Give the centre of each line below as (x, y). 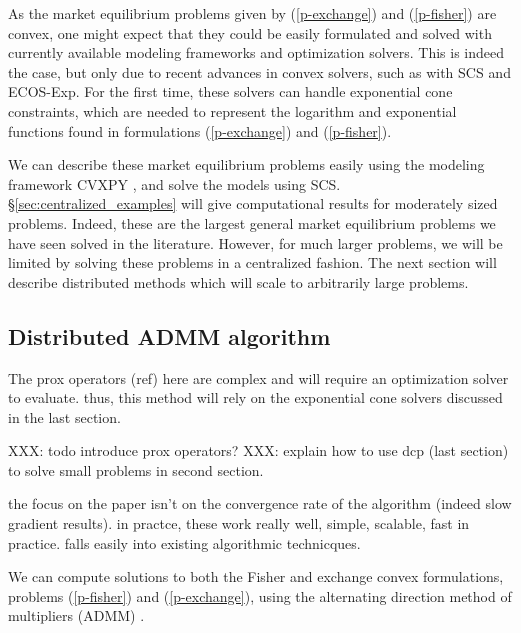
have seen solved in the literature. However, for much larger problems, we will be (255, 242)
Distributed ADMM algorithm (169, 335)
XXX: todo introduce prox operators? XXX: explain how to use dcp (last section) (258, 450)
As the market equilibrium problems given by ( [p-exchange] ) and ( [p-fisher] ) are (252, 13)
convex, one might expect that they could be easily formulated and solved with (250, 32)
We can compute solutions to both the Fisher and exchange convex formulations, (256, 576)
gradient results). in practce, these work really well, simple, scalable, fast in (239, 523)
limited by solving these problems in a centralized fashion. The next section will (252, 262)
